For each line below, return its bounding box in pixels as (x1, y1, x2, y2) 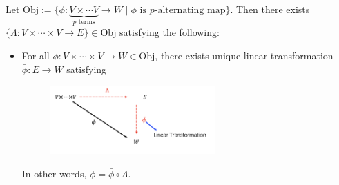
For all (21, 48, 50, 63)
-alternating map (154, 6, 226, 15)
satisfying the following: (119, 25, 220, 39)
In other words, (21, 166, 87, 180)
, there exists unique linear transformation (155, 48, 333, 63)
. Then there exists (230, 2, 310, 16)
